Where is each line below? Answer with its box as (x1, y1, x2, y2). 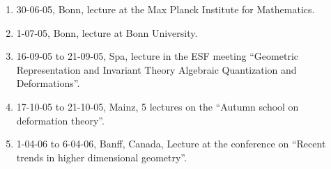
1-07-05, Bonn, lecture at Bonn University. (16, 25, 198, 40)
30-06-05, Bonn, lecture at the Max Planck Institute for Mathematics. (16, 2, 315, 16)
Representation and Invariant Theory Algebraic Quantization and (16, 62, 297, 77)
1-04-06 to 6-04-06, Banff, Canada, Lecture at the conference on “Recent (16, 136, 326, 151)
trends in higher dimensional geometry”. (16, 150, 187, 164)
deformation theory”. (16, 113, 105, 127)
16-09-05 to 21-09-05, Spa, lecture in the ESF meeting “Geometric (16, 49, 298, 63)
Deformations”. (16, 76, 80, 90)
